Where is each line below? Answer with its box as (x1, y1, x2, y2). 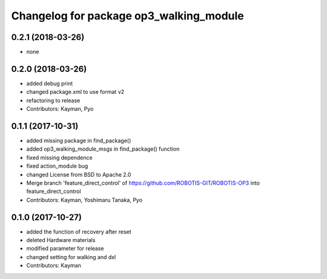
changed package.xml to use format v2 (26, 88, 125, 96)
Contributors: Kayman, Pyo (26, 105, 94, 113)
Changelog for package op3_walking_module (11, 9, 245, 22)
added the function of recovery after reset (26, 228, 131, 235)
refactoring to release (26, 97, 81, 104)
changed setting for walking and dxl (26, 253, 116, 260)
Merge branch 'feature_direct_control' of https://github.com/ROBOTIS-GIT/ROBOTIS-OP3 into (26, 179, 260, 186)
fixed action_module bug (26, 162, 88, 169)
